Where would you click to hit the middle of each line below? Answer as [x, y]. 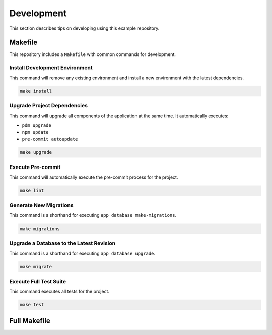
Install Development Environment [51, 68]
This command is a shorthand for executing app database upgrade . [82, 253]
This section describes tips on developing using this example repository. [84, 28]
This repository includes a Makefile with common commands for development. [93, 54]
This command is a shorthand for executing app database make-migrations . [93, 215]
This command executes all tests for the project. [59, 291]
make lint [32, 191]
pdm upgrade [37, 125]
